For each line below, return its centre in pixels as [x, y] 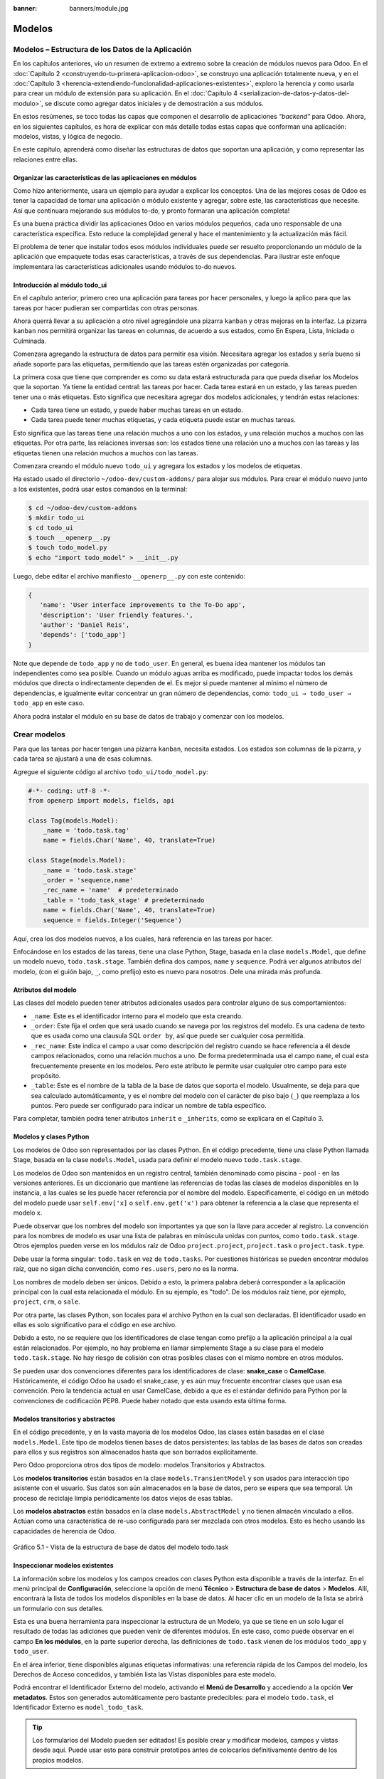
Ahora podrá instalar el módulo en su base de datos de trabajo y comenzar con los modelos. [149, 716]
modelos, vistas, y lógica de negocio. [68, 136]
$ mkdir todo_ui [57, 518]
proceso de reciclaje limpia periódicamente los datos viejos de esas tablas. [123, 1498]
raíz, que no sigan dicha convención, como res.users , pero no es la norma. [126, 1269]
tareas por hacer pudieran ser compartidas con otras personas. [106, 308]
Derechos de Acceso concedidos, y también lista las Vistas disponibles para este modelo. [145, 1674]
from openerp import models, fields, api [101, 800]
